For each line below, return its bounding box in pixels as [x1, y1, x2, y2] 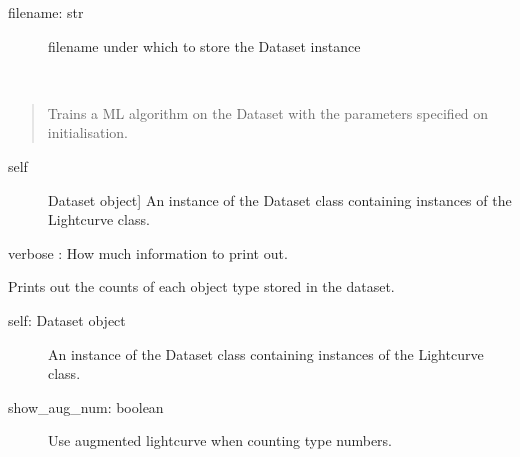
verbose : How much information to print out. [8, 242, 288, 263]
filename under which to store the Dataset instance [48, 35, 361, 56]
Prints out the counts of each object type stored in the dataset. [8, 276, 395, 297]
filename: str [8, 2, 84, 22]
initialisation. [47, 122, 129, 143]
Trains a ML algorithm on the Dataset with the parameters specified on [47, 102, 489, 123]
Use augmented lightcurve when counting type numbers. [48, 430, 393, 451]
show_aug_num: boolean [8, 396, 164, 417]
